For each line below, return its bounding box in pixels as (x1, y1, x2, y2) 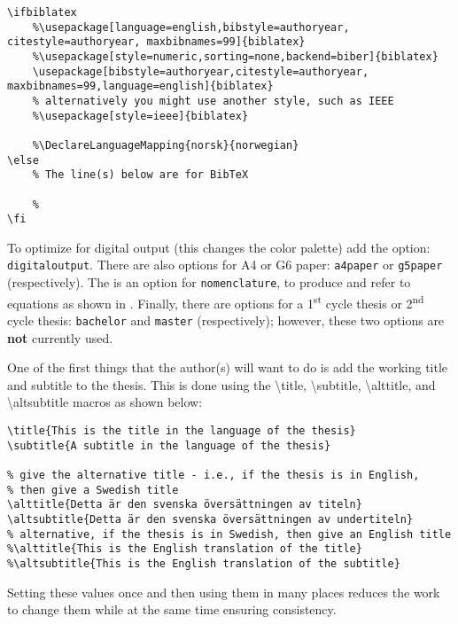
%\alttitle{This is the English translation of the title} (7, 542, 362, 556)
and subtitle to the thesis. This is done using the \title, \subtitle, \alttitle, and (7, 375, 436, 394)
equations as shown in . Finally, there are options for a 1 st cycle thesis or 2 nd (7, 291, 424, 312)
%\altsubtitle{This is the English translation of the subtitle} (7, 557, 400, 570)
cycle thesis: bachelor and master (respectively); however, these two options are (7, 311, 445, 329)
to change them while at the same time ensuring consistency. (7, 600, 337, 619)
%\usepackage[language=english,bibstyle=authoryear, (32, 20, 350, 34)
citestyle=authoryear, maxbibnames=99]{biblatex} (7, 35, 306, 49)
